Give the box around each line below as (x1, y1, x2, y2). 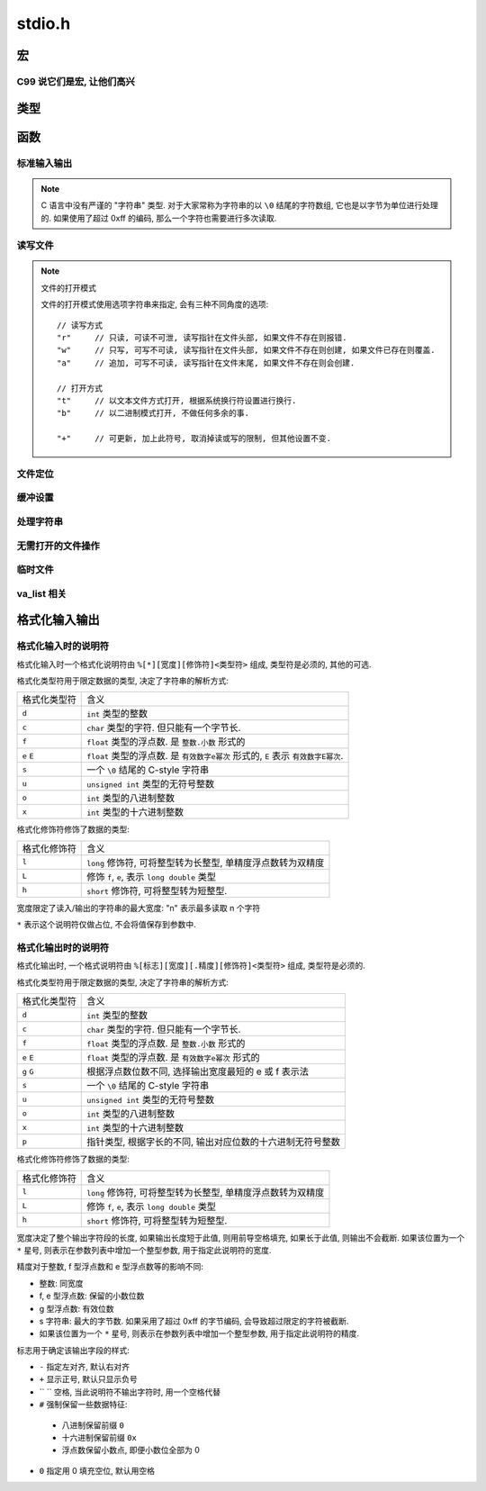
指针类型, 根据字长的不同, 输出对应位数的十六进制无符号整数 (86, 1135, 341, 1148)
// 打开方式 (57, 383, 103, 393)
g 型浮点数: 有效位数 (39, 1303, 114, 1314)
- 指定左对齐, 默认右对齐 (39, 1361, 130, 1372)
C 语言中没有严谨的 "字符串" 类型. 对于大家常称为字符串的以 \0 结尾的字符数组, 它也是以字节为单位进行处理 (40, 200, 438, 211)
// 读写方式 (57, 320, 103, 330)
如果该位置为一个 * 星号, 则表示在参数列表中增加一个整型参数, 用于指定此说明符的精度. (39, 1328, 360, 1339)
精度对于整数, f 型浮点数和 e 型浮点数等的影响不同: (16, 1261, 204, 1272)
